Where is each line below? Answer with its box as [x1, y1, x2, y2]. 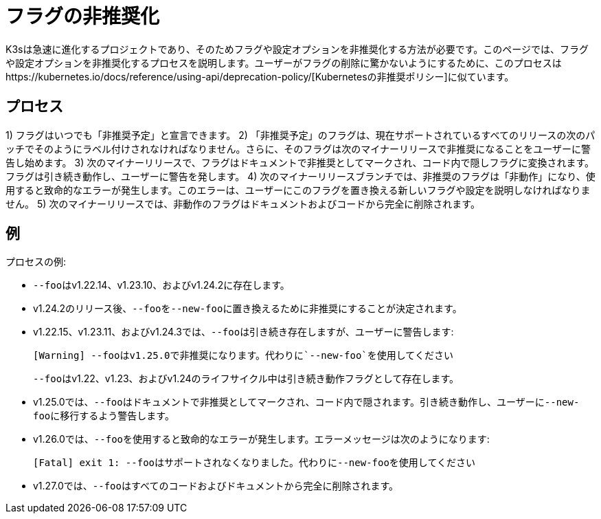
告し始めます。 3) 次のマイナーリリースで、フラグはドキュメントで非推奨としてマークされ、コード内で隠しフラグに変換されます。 [5, 156, 595, 168]
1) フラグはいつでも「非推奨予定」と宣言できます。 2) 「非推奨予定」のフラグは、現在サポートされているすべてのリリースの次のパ [5, 129, 596, 141]
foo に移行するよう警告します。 [33, 410, 174, 422]
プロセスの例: [5, 256, 67, 268]
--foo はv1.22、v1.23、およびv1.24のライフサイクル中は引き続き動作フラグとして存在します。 [33, 373, 460, 385]
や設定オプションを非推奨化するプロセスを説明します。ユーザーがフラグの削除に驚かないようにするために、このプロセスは [5, 56, 562, 69]
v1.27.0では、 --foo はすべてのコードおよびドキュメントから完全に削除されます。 [33, 480, 399, 492]
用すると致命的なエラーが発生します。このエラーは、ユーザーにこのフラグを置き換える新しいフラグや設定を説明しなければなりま [5, 184, 591, 196]
